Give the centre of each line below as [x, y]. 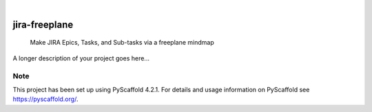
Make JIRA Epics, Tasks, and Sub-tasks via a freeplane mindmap [122, 43]
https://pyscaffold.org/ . [45, 99]
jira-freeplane [43, 24]
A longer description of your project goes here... [81, 58]
